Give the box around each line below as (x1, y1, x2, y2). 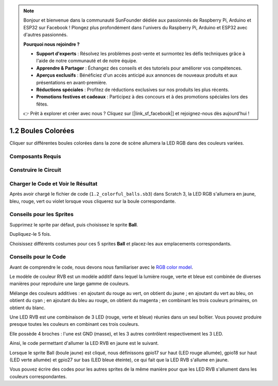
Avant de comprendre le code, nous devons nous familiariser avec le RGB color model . (9, 264, 193, 270)
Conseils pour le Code (9, 253, 66, 260)
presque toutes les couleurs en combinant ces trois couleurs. (9, 321, 140, 327)
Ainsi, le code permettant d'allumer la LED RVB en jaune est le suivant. (9, 340, 159, 346)
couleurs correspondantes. (9, 373, 67, 379)
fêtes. (36, 101, 48, 107)
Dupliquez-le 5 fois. (9, 231, 51, 237)
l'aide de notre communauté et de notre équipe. (36, 58, 137, 64)
